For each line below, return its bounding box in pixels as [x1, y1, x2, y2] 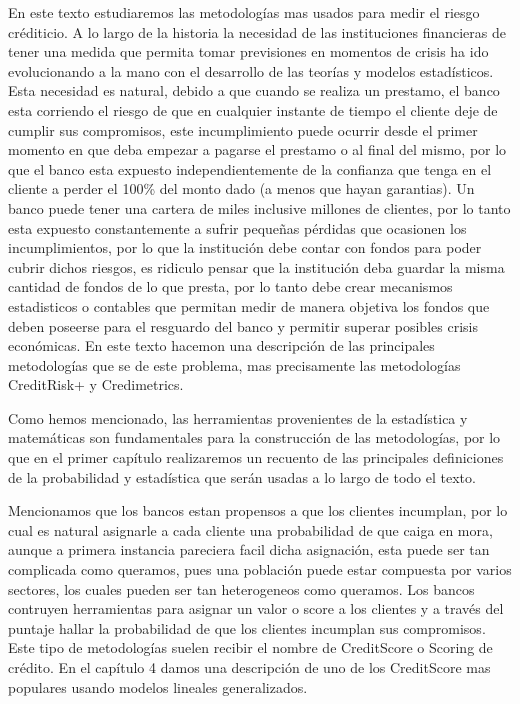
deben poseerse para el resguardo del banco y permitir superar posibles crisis [8, 315, 478, 336]
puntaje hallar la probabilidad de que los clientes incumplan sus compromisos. [8, 617, 486, 638]
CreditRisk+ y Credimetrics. [8, 374, 184, 395]
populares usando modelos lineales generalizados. [8, 676, 308, 697]
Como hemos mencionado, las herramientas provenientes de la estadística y [8, 407, 468, 428]
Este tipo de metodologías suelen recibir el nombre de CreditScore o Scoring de [8, 637, 493, 658]
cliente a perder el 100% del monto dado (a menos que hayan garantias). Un [8, 178, 475, 199]
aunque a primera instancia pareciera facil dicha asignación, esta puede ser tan [8, 539, 490, 560]
